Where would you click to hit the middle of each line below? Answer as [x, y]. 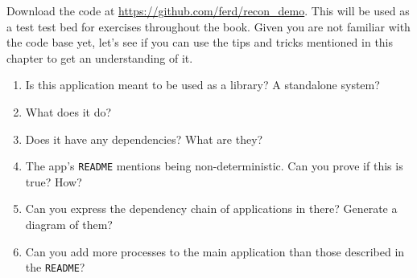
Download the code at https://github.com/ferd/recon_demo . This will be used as [208, 10]
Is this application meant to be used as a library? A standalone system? [202, 85]
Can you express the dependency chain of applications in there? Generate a [211, 208]
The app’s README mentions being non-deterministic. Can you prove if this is [214, 166]
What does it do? [68, 111]
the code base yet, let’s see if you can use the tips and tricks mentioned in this [200, 42]
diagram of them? [69, 224]
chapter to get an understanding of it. [100, 57]
